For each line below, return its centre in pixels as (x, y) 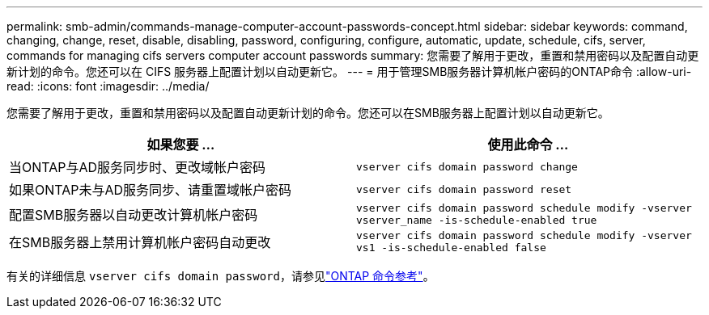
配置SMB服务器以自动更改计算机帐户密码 (134, 215)
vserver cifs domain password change (467, 166)
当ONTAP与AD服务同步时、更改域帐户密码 (138, 167)
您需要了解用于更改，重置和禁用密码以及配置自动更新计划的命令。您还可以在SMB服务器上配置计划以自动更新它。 (308, 113)
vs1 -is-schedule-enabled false (451, 248)
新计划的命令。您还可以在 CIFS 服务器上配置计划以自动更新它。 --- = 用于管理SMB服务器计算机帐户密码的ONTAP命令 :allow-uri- (349, 71)
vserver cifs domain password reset (464, 189)
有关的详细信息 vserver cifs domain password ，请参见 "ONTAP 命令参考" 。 (221, 276)
